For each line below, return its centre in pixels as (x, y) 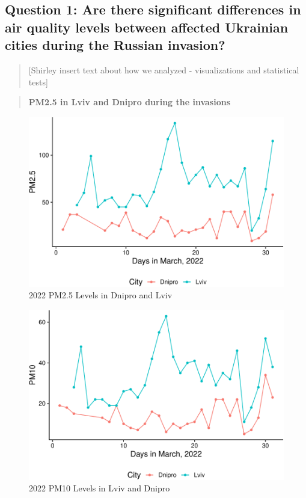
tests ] (38, 81)
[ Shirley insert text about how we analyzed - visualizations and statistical (164, 69)
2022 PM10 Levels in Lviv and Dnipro (99, 488)
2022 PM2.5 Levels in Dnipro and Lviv (101, 295)
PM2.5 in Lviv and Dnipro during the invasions (129, 102)
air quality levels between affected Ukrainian (147, 27)
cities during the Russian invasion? (115, 45)
